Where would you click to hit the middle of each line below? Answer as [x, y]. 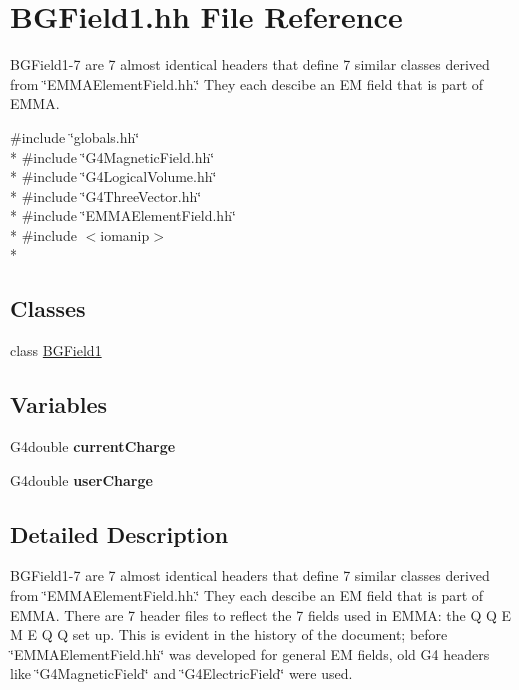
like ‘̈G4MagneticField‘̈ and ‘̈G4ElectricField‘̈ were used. [181, 673]
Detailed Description [119, 533]
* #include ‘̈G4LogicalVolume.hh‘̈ [113, 176]
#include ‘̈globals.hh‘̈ [75, 136]
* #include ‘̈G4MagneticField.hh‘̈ [112, 156]
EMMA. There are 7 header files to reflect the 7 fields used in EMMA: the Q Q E [261, 614]
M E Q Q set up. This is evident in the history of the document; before [229, 634]
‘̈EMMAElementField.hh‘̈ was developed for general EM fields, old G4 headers [250, 653]
